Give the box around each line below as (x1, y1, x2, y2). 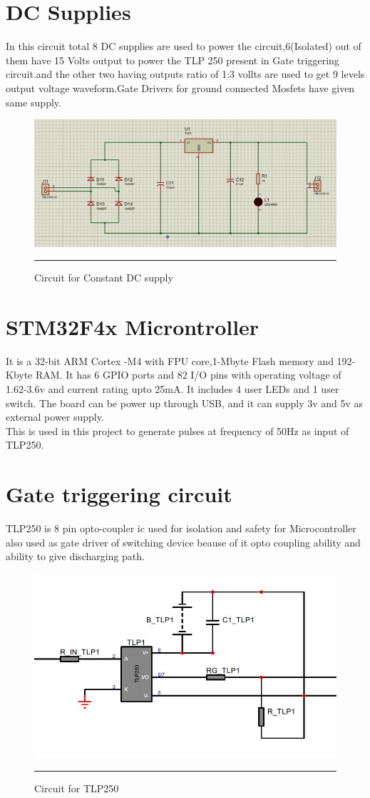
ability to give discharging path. (6, 549, 145, 564)
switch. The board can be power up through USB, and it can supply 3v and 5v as (6, 395, 364, 410)
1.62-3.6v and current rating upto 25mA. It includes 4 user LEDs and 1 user (6, 381, 339, 396)
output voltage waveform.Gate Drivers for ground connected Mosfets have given (6, 80, 355, 95)
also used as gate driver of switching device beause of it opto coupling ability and (6, 534, 361, 549)
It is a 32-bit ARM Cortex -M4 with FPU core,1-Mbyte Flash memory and (6, 353, 334, 368)
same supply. (6, 94, 61, 109)
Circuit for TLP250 (34, 780, 119, 795)
